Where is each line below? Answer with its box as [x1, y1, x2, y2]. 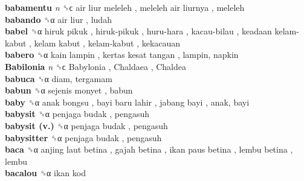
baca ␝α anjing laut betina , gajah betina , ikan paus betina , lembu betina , [5, 143, 293, 156]
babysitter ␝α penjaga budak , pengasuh [5, 131, 162, 144]
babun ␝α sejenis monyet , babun [5, 84, 133, 97]
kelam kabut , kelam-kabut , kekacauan [34, 36, 181, 49]
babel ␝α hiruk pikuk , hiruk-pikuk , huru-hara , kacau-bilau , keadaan [5, 25, 272, 37]
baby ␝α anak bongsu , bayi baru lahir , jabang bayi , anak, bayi [5, 95, 250, 108]
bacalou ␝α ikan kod [5, 167, 86, 179]
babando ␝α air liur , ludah [5, 13, 112, 25]
